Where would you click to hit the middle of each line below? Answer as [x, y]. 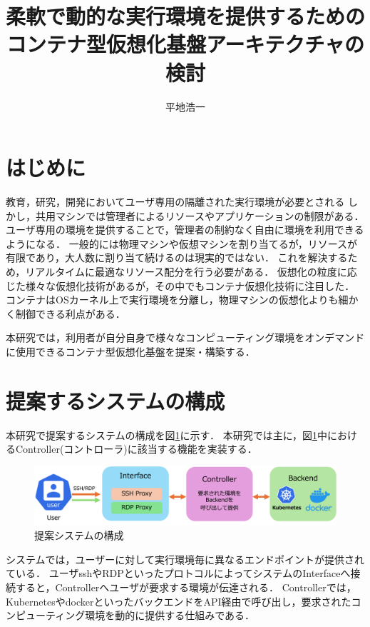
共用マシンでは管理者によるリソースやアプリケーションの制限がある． [200, 215]
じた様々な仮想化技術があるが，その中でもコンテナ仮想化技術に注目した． [180, 285]
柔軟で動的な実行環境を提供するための [186, 16]
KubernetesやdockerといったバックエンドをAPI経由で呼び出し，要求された [179, 601]
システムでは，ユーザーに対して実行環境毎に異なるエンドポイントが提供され [185, 559]
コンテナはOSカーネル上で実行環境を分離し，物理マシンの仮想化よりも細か [182, 300]
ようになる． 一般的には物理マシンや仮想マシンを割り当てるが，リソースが [182, 243]
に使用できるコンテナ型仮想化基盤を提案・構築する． [130, 351]
